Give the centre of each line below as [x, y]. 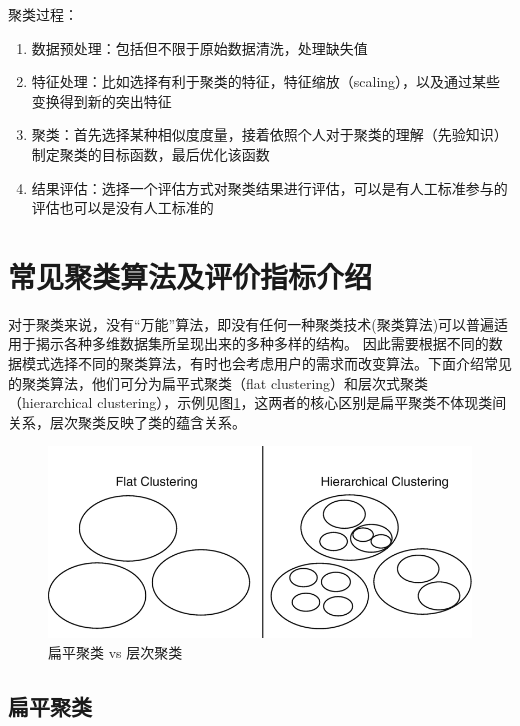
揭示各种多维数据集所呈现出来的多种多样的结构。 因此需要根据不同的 [262, 343]
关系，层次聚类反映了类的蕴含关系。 [127, 421]
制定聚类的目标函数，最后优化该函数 [150, 153]
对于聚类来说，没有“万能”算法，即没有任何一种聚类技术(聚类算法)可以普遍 [251, 323]
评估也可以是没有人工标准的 [122, 207]
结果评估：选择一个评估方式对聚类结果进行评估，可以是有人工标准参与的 [269, 187]
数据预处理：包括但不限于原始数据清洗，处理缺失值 [199, 47]
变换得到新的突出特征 [101, 100]
